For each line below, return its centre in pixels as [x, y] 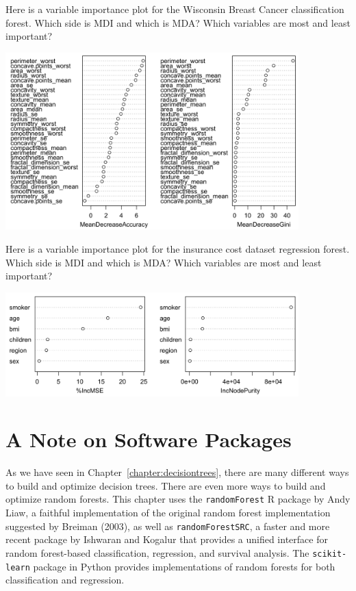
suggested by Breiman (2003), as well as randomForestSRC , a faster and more [168, 526]
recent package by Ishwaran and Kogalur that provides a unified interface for [167, 539]
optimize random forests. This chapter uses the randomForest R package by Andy [178, 499]
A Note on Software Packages [149, 439]
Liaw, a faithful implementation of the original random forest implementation [168, 513]
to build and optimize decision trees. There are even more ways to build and [166, 485]
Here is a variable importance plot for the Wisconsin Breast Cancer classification [175, 9]
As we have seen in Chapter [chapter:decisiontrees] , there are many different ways [177, 472]
